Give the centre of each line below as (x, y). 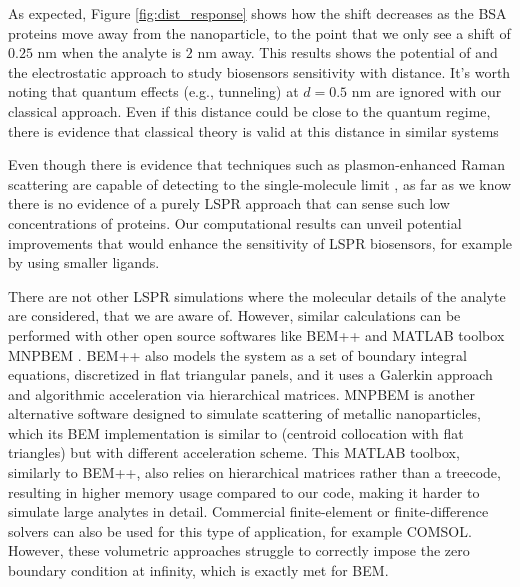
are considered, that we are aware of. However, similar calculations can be (234, 315)
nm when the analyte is (109, 52)
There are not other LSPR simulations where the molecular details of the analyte (257, 295)
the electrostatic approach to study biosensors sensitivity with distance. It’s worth (259, 71)
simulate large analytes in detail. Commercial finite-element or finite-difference (248, 511)
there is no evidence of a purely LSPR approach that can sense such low (229, 203)
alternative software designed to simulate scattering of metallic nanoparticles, (245, 413)
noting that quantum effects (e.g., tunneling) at (153, 91)
